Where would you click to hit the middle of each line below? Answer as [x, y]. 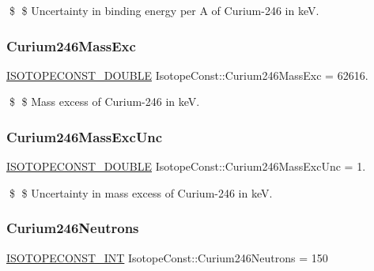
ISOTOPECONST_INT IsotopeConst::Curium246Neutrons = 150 [167, 257]
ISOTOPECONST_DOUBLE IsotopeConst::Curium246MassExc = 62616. [187, 75]
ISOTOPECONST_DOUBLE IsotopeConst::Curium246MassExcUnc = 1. [186, 166]
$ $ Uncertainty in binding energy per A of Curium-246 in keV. [164, 10]
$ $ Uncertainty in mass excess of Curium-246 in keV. [141, 192]
